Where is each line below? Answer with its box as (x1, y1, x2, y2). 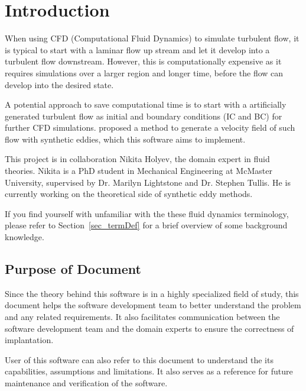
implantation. (5, 334, 54, 346)
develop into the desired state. (5, 78, 114, 91)
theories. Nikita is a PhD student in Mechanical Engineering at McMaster (5, 164, 272, 177)
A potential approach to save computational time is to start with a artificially (5, 98, 287, 111)
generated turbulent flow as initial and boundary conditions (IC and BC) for (5, 109, 282, 122)
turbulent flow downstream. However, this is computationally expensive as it (5, 55, 282, 67)
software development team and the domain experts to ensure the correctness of (5, 322, 294, 334)
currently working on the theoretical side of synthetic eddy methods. (5, 188, 253, 200)
